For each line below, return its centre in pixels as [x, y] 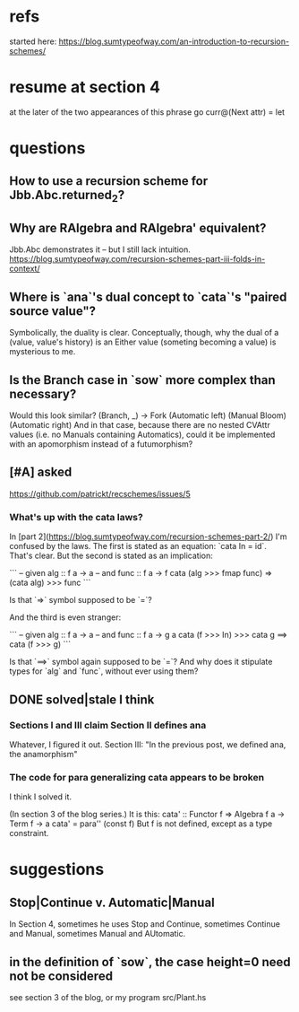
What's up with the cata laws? [76, 517]
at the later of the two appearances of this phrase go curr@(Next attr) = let [147, 112]
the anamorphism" [43, 754]
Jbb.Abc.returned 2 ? [67, 196]
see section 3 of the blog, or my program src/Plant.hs [108, 997]
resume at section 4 [85, 87]
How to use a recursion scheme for [109, 181]
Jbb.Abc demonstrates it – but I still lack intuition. [100, 249]
